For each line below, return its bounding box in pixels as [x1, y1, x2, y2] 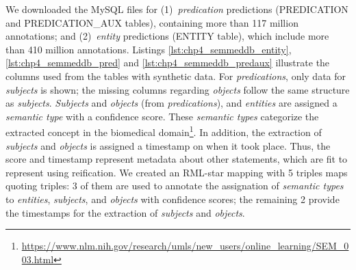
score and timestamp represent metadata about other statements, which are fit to [5, 152, 348, 166]
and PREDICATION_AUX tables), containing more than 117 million [5, 15, 298, 29]
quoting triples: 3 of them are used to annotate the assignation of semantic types [5, 178, 344, 193]
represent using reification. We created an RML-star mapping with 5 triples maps [5, 165, 348, 179]
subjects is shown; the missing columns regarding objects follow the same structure [5, 82, 350, 96]
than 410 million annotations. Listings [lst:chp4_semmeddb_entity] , [5, 42, 292, 56]
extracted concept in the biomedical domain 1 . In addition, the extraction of [5, 123, 322, 139]
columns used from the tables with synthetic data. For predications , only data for [5, 68, 346, 83]
